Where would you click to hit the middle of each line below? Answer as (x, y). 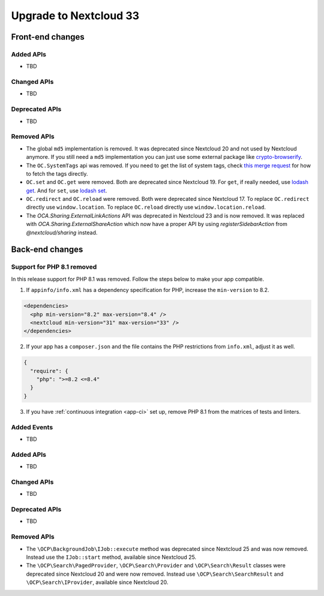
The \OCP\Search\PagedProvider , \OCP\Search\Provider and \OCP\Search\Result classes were (156, 565)
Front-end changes (48, 37)
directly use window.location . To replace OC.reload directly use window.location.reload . (146, 207)
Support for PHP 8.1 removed (54, 267)
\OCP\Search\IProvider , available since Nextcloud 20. (97, 582)
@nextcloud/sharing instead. (62, 232)
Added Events (32, 427)
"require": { (49, 371)
